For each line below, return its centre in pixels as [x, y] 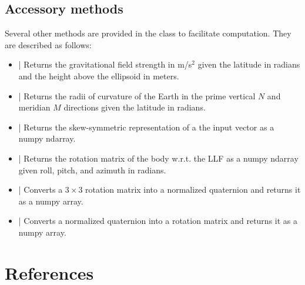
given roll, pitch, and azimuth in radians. [92, 170]
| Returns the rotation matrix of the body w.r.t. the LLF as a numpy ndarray [158, 158]
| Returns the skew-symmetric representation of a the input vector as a [146, 127]
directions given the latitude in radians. [135, 107]
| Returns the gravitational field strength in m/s [105, 64]
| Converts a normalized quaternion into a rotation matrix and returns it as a [158, 221]
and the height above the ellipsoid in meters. [99, 76]
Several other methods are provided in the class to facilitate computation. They [148, 33]
